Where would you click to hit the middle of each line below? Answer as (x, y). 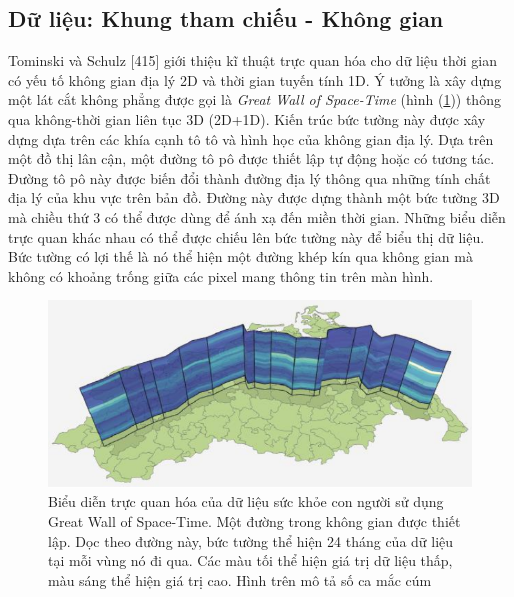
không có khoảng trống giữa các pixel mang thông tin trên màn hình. (221, 275)
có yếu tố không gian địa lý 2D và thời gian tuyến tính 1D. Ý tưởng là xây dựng (255, 79)
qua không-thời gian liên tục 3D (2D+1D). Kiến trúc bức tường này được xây (247, 118)
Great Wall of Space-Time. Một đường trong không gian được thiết (254, 520)
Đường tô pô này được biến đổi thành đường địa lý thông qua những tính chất (249, 177)
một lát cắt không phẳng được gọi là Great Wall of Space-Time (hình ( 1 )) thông (254, 99)
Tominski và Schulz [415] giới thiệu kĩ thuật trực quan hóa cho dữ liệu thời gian (252, 60)
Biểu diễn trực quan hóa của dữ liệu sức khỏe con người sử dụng (246, 501)
